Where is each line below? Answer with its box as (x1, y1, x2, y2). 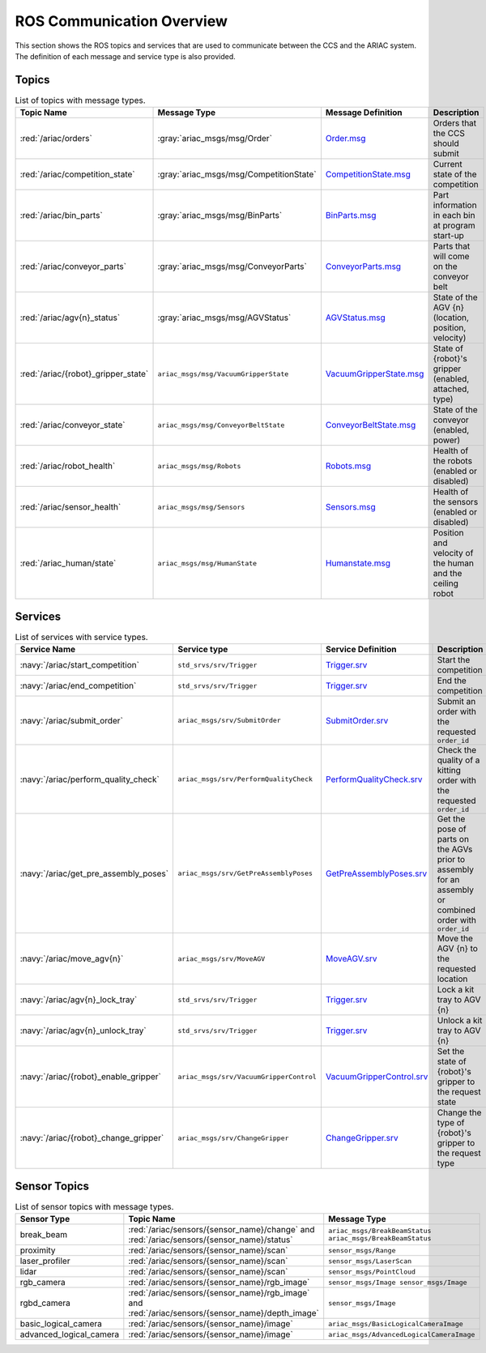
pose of (437, 823, 467, 834)
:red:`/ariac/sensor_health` (19, 502, 122, 513)
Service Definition (325, 644, 397, 655)
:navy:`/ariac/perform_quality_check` (19, 774, 160, 785)
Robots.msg (325, 460, 372, 472)
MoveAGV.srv (325, 953, 377, 964)
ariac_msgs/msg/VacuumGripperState (157, 369, 289, 378)
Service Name (19, 644, 76, 655)
